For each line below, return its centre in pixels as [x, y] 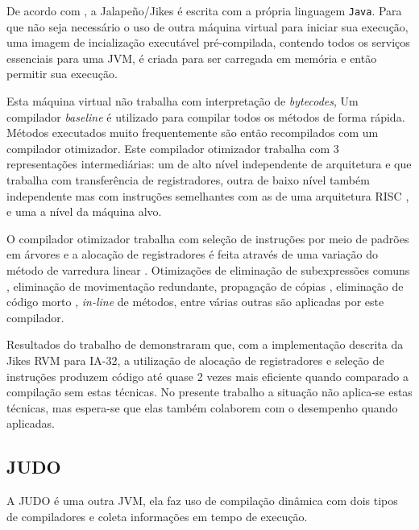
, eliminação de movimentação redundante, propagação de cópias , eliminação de [205, 286]
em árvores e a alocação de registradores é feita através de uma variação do [192, 254]
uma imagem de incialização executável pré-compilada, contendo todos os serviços [208, 42]
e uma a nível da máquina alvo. [84, 211]
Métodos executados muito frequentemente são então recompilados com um [193, 132]
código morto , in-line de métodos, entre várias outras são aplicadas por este [195, 302]
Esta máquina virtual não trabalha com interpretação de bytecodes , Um [183, 101]
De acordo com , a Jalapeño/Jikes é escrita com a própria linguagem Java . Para [204, 10]
